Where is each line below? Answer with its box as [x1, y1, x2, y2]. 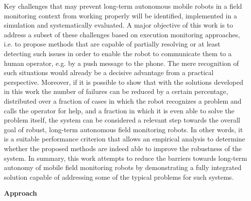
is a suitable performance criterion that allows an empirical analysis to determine [4, 134, 245, 144]
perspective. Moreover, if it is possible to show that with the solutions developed [4, 77, 243, 87]
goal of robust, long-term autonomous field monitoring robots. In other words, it [4, 124, 243, 134]
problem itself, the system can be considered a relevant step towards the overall [4, 115, 240, 125]
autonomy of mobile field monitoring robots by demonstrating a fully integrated [4, 162, 242, 172]
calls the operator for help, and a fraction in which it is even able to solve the [4, 105, 234, 115]
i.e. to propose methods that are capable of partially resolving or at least [4, 39, 220, 49]
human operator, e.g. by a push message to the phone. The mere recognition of [4, 58, 239, 68]
